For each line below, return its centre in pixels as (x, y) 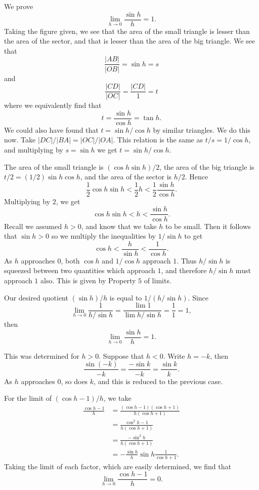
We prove (19, 6)
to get (193, 236)
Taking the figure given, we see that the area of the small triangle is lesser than (127, 31)
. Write (174, 355)
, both (70, 260)
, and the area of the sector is (126, 177)
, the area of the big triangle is (207, 166)
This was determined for (42, 355)
